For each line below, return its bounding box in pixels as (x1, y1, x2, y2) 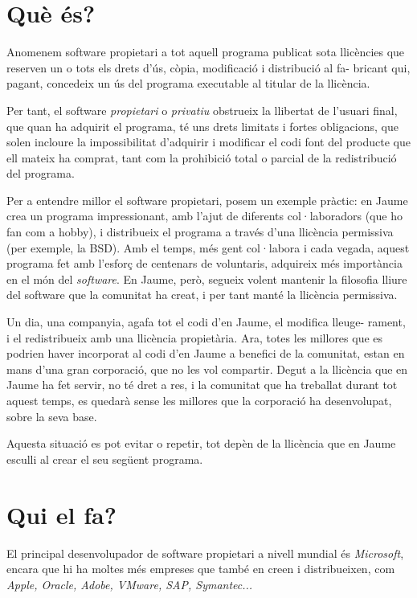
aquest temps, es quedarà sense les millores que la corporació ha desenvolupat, (6, 392, 392, 408)
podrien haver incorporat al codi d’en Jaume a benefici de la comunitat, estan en (6, 345, 405, 362)
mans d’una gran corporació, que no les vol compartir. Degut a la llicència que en (6, 360, 408, 377)
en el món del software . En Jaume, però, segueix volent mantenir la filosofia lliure (6, 270, 407, 287)
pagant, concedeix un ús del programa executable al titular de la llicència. (6, 75, 370, 92)
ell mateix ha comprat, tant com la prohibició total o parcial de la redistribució (6, 149, 397, 166)
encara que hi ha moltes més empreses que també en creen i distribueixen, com (6, 560, 395, 577)
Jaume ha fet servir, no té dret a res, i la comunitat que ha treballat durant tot (6, 376, 398, 393)
